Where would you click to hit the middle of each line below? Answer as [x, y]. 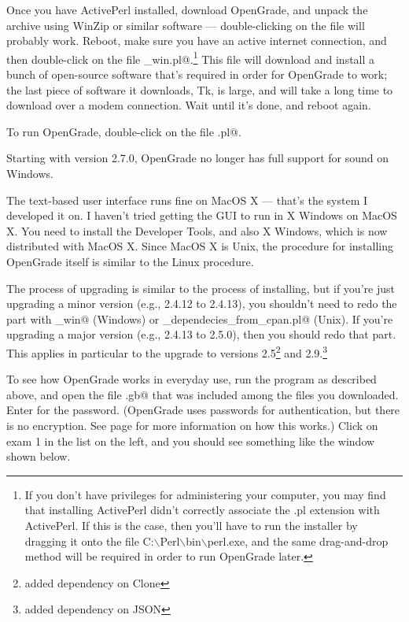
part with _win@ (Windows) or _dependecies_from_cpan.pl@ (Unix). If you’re [200, 318]
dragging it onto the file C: [89, 541]
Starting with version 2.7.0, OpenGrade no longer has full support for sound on [198, 158]
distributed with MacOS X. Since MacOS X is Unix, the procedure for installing [200, 246]
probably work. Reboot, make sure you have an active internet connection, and [197, 41]
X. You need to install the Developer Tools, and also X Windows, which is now [197, 230]
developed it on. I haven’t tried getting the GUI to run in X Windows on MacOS [202, 215]
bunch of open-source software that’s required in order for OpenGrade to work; [197, 74]
